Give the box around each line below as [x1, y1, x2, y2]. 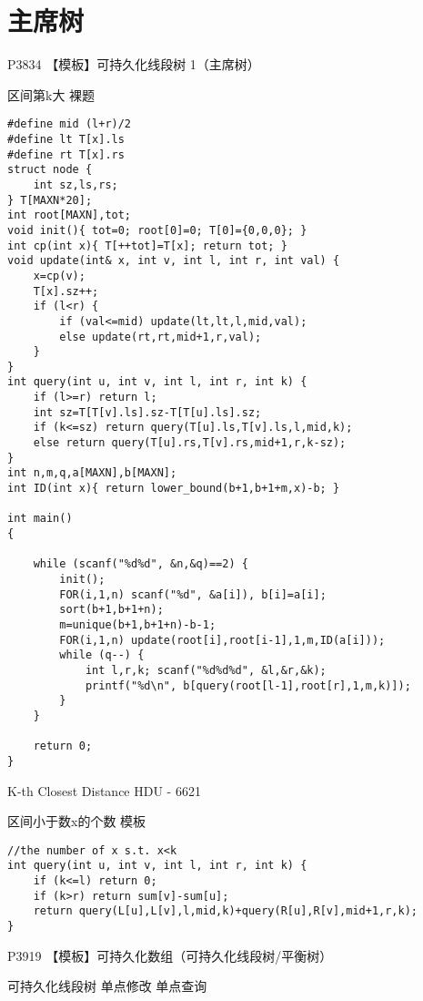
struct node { [7, 163, 93, 177]
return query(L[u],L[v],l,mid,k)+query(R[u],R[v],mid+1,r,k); [33, 904, 418, 918]
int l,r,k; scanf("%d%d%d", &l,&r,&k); [85, 663, 327, 677]
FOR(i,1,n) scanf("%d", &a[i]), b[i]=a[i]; [59, 587, 327, 601]
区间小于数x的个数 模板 [7, 812, 146, 831]
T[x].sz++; [33, 284, 99, 298]
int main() [7, 512, 73, 526]
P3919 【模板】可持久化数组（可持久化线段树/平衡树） [7, 945, 333, 965]
